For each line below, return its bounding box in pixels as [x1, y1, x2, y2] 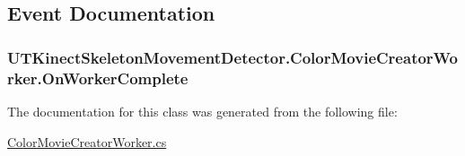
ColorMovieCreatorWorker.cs [7, 132, 167, 151]
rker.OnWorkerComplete [7, 66, 189, 89]
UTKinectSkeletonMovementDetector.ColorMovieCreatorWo [7, 46, 458, 68]
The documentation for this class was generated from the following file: [7, 101, 398, 120]
